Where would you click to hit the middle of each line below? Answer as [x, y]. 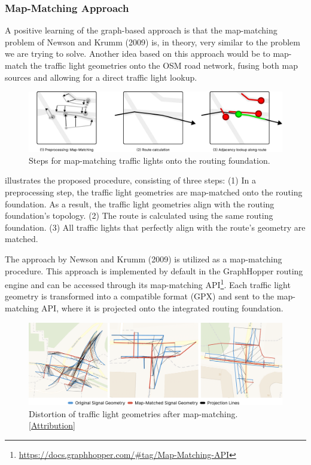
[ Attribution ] [52, 425]
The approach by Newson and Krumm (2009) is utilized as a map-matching [144, 258]
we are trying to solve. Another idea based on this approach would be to [138, 53]
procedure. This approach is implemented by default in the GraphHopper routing [154, 270]
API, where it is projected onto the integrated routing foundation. [162, 308]
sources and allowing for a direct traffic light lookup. [101, 77]
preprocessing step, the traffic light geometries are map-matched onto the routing [154, 192]
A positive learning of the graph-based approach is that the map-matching [141, 30]
